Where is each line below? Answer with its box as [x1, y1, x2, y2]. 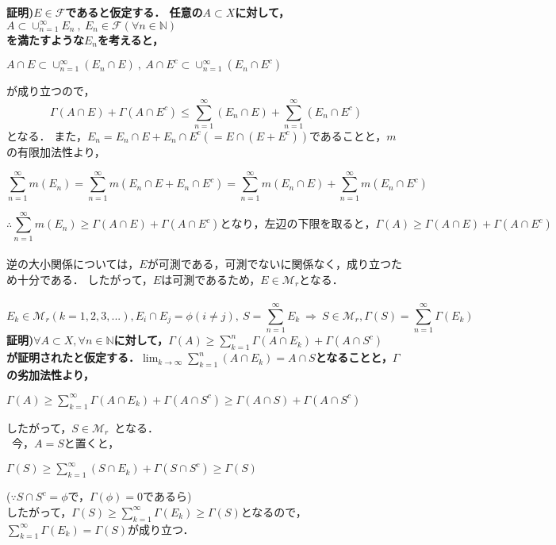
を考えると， [98, 31, 164, 48]
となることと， [315, 349, 393, 366]
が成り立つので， [6, 83, 95, 99]
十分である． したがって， [17, 271, 153, 287]
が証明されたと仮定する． [6, 349, 140, 366]
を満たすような [6, 31, 84, 48]
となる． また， [6, 127, 87, 144]
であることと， [309, 127, 387, 144]
